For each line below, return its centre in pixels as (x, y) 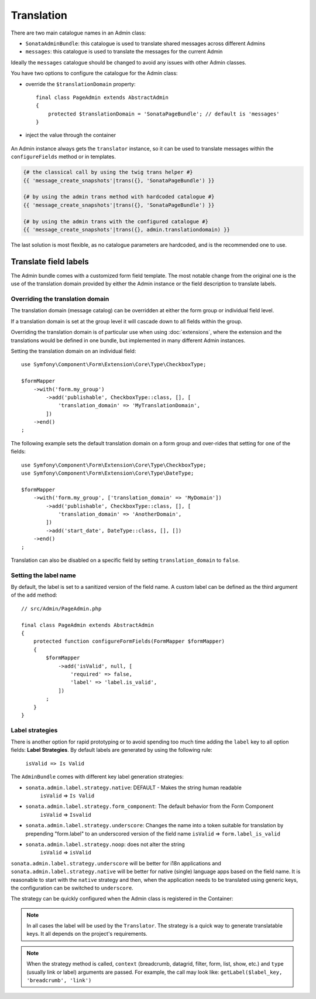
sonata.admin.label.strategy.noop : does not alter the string (105, 844)
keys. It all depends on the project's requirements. (87, 934)
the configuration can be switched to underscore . (72, 888)
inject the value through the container (71, 135)
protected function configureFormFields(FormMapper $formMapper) (129, 641)
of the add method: (34, 595)
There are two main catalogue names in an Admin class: (78, 33)
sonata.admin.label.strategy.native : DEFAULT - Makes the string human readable (134, 787)
